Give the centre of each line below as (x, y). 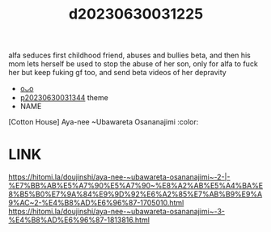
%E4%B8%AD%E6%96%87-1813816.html (79, 220)
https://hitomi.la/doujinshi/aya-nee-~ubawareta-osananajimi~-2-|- (119, 177)
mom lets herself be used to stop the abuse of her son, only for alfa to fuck (133, 64)
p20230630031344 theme (64, 98)
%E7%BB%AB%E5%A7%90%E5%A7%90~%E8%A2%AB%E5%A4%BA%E (136, 186)
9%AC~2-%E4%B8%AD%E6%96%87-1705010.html (96, 203)
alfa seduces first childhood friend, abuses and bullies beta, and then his (129, 55)
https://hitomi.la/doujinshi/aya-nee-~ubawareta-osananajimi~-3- (116, 212)
